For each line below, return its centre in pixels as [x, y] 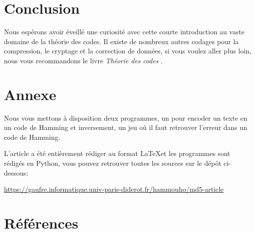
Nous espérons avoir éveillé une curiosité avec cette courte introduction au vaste [124, 32]
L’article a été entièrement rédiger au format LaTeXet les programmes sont [117, 153]
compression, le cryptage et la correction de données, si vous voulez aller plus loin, [128, 51]
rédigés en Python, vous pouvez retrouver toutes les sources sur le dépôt [113, 163]
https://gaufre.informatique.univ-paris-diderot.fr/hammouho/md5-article [114, 189]
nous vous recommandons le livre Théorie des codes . [83, 60]
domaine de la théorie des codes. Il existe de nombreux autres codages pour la [121, 41]
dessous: [16, 172]
